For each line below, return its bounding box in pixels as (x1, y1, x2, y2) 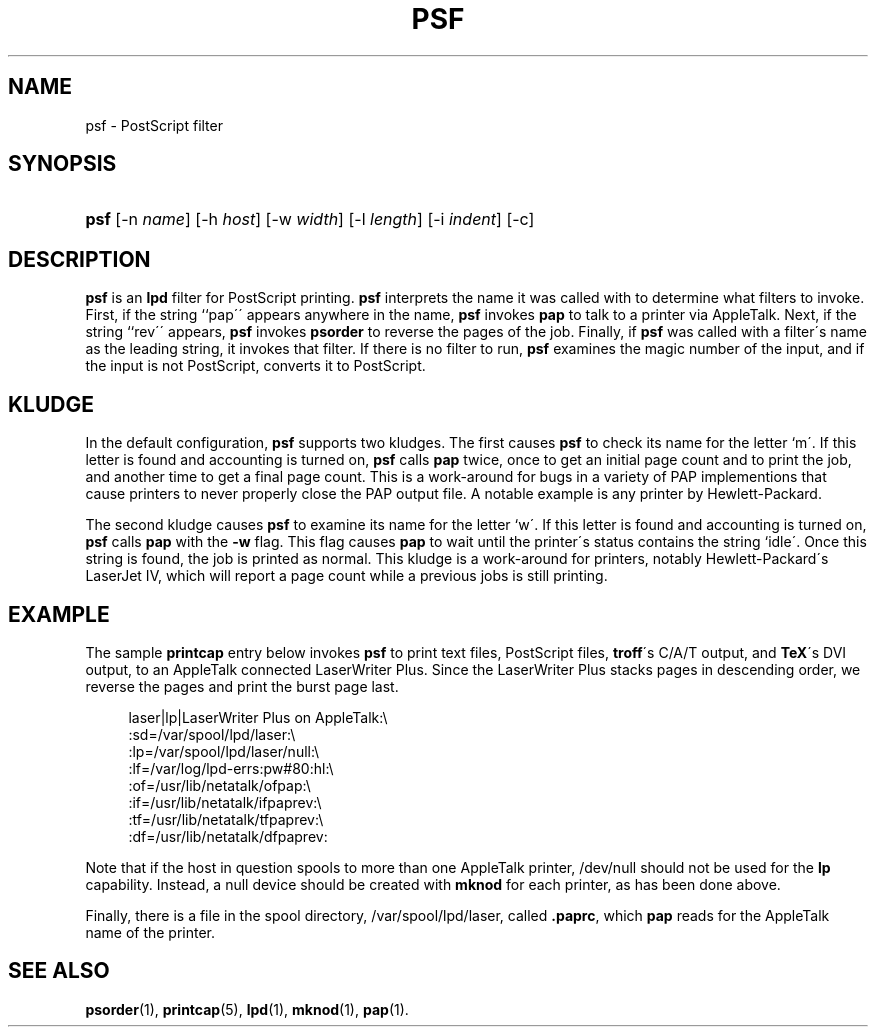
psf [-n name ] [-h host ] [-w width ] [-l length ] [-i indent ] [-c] (85, 209, 535, 230)
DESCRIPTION (8, 246, 151, 272)
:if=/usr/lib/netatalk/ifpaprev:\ (128, 793, 322, 811)
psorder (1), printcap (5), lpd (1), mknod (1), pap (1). (85, 1000, 409, 1018)
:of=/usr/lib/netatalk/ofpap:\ (128, 776, 311, 794)
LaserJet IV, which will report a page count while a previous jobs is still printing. (85, 567, 608, 585)
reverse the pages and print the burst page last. (85, 677, 399, 695)
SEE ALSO (8, 958, 110, 984)
